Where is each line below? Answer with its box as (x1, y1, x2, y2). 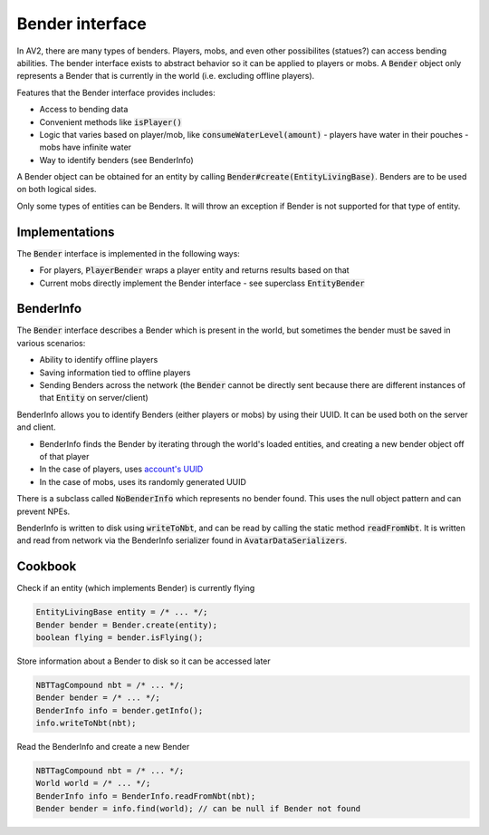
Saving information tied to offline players (39, 367, 191, 378)
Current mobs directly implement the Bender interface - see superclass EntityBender (39, 277, 366, 288)
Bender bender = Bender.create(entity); (35, 619, 217, 630)
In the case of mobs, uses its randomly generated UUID (39, 476, 246, 487)
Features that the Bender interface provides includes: (16, 87, 216, 98)
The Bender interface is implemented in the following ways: (16, 248, 240, 258)
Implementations (16, 224, 115, 239)
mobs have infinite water (39, 141, 131, 153)
